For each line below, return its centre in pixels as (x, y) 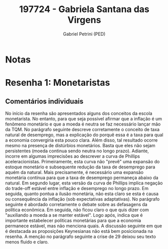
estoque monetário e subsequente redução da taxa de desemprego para (80, 167)
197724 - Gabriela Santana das (84, 9)
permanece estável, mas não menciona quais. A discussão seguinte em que (83, 226)
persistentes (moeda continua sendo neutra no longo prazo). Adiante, (77, 151)
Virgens (84, 20)
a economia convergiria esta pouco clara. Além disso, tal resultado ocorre (81, 140)
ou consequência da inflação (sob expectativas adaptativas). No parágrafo (82, 199)
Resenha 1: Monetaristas (58, 83)
